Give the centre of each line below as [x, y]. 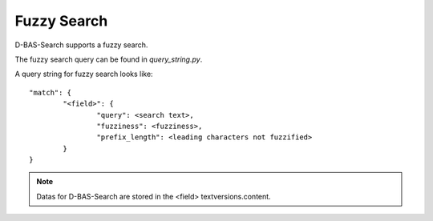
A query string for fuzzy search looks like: [84, 74]
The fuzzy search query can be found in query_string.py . [109, 59]
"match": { [51, 92]
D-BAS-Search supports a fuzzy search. [81, 45]
